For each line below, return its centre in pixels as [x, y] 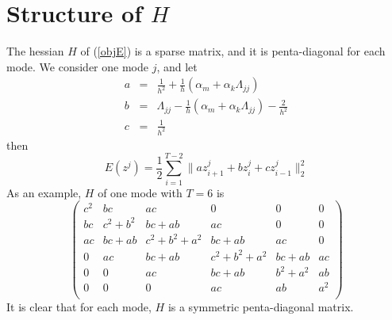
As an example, [44, 192]
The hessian [35, 51]
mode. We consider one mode [77, 66]
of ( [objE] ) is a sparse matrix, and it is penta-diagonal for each [233, 51]
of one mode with [140, 192]
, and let [177, 66]
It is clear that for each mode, [79, 306]
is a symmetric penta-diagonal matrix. [261, 306]
